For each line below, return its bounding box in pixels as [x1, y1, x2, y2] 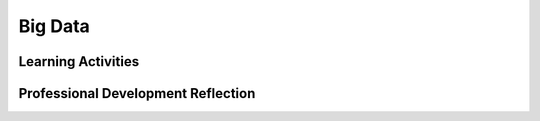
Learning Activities [18, 53, 140, 70]
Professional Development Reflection [18, 85, 256, 102]
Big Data [18, 15, 90, 37]
